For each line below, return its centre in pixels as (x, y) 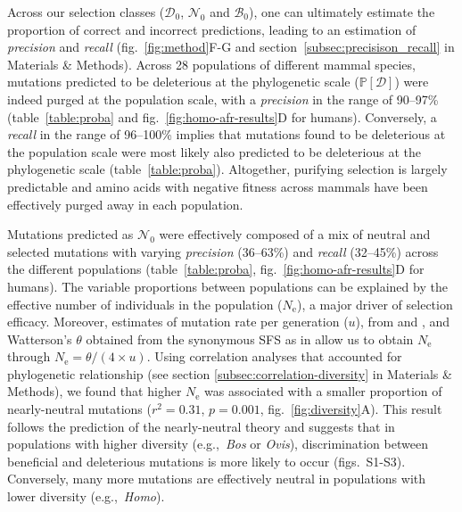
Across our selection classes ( (86, 12)
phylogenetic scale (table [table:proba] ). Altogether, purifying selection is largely (227, 169)
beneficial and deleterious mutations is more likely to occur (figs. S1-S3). (206, 461)
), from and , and (403, 322)
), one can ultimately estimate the (342, 12)
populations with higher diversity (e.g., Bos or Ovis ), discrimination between (218, 444)
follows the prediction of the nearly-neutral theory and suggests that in (201, 426)
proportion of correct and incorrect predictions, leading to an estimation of (212, 29)
